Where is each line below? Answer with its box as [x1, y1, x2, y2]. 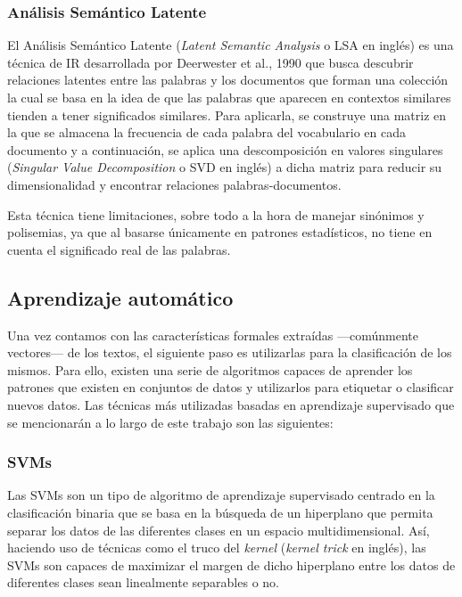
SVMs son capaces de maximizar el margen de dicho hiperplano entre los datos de [7, 555, 456, 574]
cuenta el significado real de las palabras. [7, 240, 231, 258]
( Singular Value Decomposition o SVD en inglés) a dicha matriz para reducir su [7, 158, 442, 176]
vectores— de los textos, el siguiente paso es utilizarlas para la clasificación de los [7, 343, 452, 362]
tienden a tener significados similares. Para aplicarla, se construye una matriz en [7, 105, 447, 124]
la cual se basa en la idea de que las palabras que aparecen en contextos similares [7, 88, 451, 106]
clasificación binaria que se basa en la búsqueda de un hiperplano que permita [7, 503, 433, 521]
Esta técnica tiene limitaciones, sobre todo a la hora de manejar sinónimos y [7, 205, 425, 224]
